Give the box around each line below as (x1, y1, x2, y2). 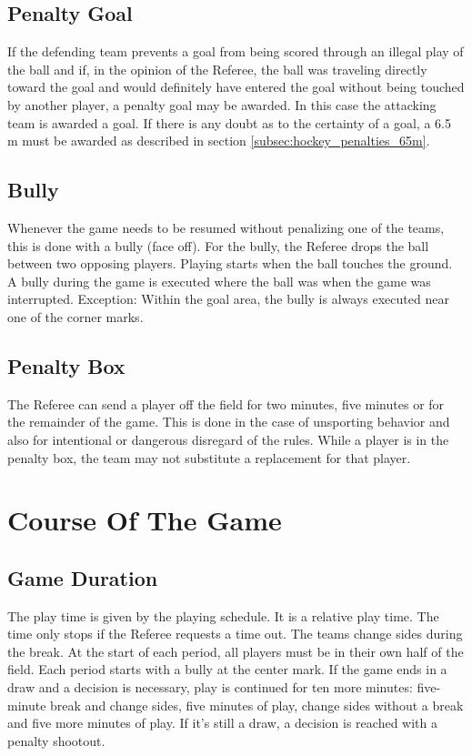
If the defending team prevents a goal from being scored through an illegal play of (7, 42, 464, 61)
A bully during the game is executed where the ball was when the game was (7, 271, 431, 290)
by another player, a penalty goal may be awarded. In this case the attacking (7, 95, 437, 114)
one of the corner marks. (7, 307, 144, 326)
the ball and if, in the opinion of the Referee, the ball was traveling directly (7, 59, 427, 78)
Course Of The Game (7, 501, 282, 539)
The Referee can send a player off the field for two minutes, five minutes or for (7, 394, 445, 413)
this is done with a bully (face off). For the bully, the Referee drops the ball (7, 236, 429, 255)
